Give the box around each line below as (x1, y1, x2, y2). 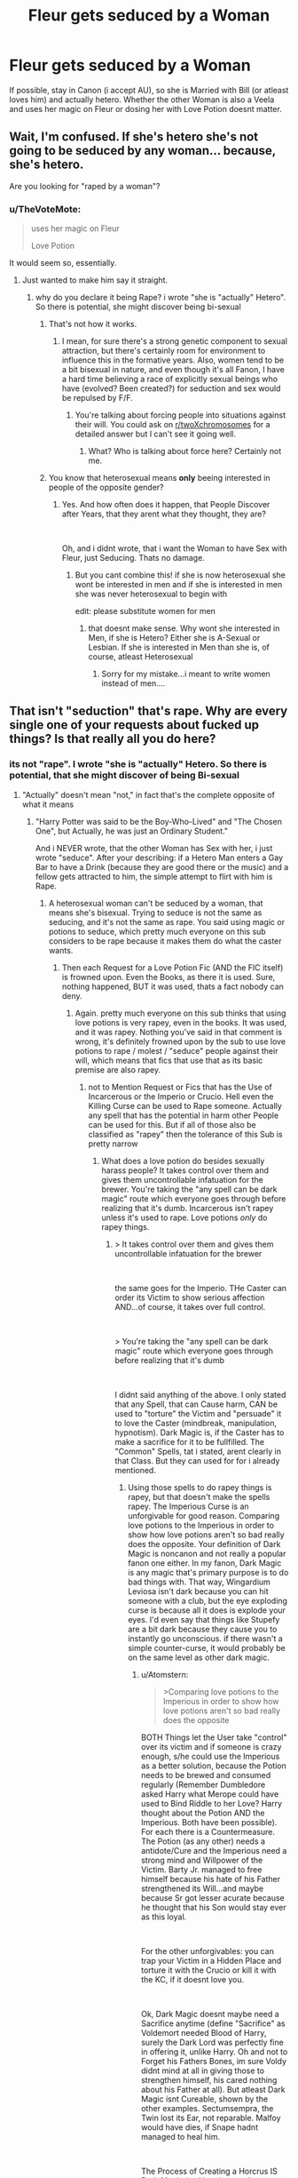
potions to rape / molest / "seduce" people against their (74, 1045, 278, 1056)
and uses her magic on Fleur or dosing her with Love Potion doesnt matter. (9, 103, 282, 114)
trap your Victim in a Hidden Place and (140, 1955, 282, 1966)
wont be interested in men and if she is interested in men (74, 579, 283, 590)
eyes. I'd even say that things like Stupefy (128, 1614, 280, 1624)
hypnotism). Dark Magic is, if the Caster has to (114, 1427, 285, 1438)
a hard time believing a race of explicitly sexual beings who (61, 374, 278, 385)
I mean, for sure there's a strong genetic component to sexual (61, 336, 288, 347)
